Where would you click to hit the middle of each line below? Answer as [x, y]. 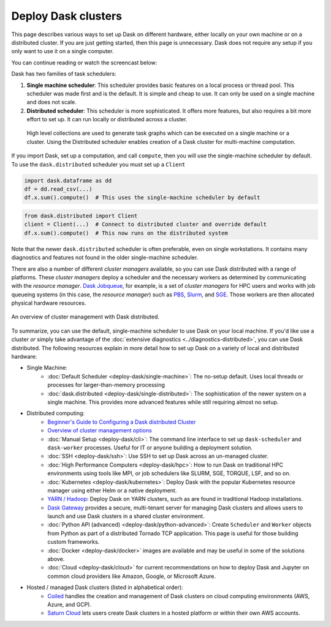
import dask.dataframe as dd [68, 180]
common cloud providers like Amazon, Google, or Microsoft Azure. [131, 576]
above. [56, 559]
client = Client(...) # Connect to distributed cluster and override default [145, 224]
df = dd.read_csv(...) [58, 189]
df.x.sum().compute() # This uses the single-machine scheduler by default [142, 198]
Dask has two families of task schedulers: [64, 74]
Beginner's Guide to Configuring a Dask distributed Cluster [122, 422]
